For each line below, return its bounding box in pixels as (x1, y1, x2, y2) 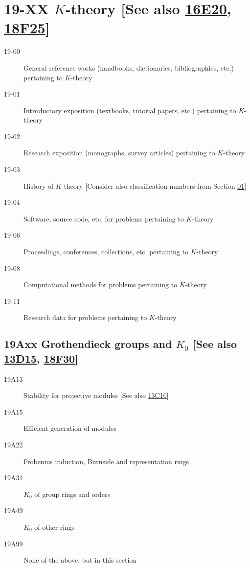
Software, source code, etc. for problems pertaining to (23, 213, 184, 223)
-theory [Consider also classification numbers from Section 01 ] (61, 180, 247, 191)
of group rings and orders (34, 489, 110, 499)
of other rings (34, 521, 75, 532)
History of (23, 180, 54, 191)
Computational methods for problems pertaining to (23, 279, 178, 290)
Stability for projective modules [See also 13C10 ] (23, 390, 169, 400)
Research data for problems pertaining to (23, 312, 147, 322)
